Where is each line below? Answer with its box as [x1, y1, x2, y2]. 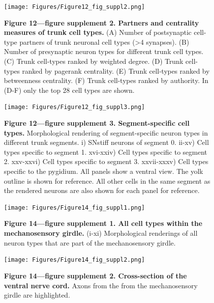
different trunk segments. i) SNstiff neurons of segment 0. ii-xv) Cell [4, 137, 209, 147]
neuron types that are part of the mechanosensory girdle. [4, 237, 176, 248]
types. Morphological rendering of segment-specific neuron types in [4, 127, 208, 138]
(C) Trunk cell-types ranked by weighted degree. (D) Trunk [4, 56, 183, 66]
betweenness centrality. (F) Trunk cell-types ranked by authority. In [4, 75, 209, 85]
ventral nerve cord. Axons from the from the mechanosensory [4, 280, 198, 290]
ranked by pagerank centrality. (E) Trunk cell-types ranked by [22, 65, 210, 76]
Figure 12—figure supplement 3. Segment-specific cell [4, 118, 190, 128]
